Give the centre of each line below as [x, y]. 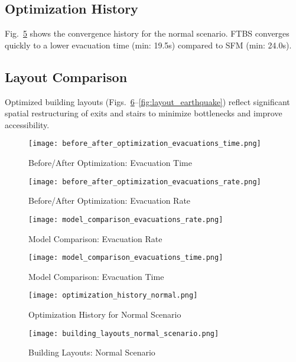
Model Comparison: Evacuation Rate [95, 238]
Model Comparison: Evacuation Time [96, 276]
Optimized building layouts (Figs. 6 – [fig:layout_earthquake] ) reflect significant [147, 101]
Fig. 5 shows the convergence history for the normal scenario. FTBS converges [147, 33]
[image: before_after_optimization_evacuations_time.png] [145, 144]
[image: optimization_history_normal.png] [113, 296]
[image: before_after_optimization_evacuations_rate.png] [145, 182]
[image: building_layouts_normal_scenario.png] [124, 333]
